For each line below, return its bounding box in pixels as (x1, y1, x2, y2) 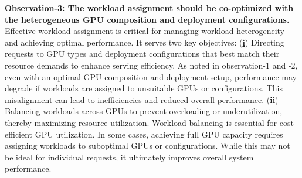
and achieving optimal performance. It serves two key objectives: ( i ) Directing (5, 36, 284, 48)
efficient (5, 128, 33, 140)
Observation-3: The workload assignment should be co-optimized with (5, 2, 294, 13)
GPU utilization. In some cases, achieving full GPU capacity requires (35, 128, 283, 140)
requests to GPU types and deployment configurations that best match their (5, 47, 280, 60)
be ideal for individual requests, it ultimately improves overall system (5, 150, 254, 163)
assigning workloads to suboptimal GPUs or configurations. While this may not (5, 139, 290, 152)
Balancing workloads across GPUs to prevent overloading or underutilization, (5, 105, 283, 117)
